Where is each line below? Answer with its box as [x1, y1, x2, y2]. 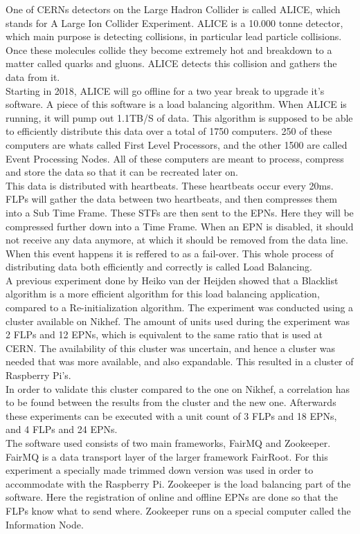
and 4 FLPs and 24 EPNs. [6, 422, 118, 436]
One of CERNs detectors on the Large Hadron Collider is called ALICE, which [6, 2, 341, 16]
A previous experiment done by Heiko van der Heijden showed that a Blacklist [6, 273, 339, 287]
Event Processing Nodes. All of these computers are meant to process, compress [6, 151, 344, 165]
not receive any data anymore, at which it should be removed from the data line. [6, 232, 348, 247]
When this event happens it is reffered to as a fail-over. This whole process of [6, 246, 334, 260]
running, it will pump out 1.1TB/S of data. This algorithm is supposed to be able [6, 110, 353, 125]
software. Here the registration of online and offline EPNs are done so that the [6, 490, 338, 504]
